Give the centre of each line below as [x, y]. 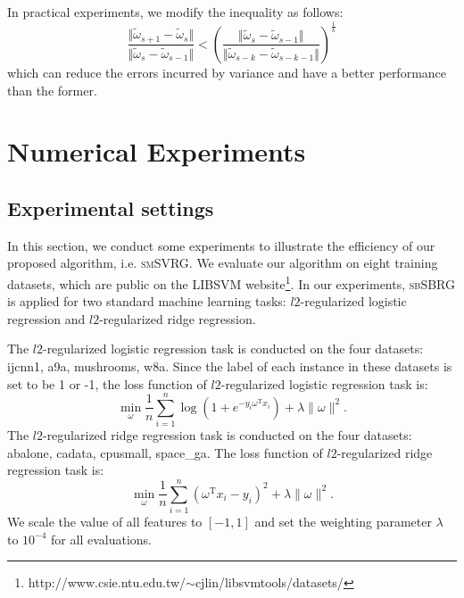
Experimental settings [111, 208]
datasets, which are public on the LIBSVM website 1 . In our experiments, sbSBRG [232, 282]
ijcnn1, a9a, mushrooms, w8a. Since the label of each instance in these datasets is [230, 365]
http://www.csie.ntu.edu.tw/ [107, 582]
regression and [46, 318]
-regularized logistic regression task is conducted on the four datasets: [233, 349]
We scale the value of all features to [105, 522]
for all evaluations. [101, 539]
